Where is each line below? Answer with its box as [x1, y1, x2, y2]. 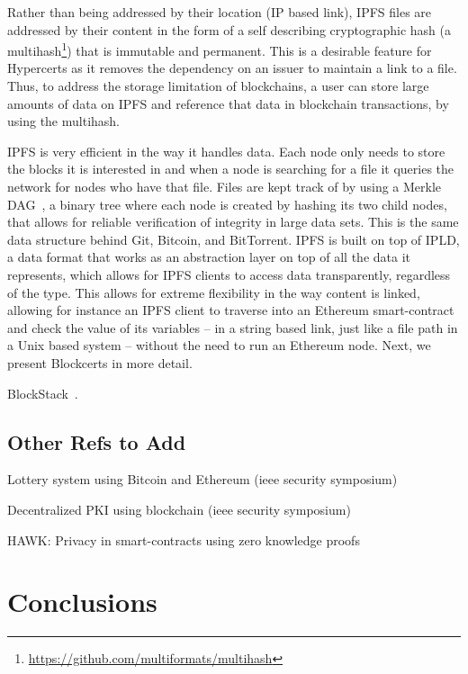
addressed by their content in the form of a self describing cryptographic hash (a [7, 20, 451, 39]
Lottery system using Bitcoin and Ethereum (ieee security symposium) [7, 470, 398, 489]
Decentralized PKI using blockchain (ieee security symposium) [7, 499, 351, 518]
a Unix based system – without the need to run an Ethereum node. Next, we [7, 336, 431, 355]
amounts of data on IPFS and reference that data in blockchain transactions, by [7, 94, 449, 112]
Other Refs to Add [7, 427, 186, 455]
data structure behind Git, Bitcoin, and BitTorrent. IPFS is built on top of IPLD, [7, 229, 460, 248]
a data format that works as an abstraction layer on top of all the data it [7, 247, 410, 266]
